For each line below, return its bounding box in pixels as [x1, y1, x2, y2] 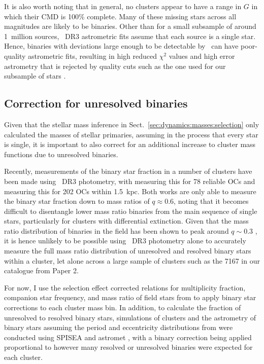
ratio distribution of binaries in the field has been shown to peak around [4, 225, 229, 236]
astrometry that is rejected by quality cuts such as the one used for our [4, 60, 226, 71]
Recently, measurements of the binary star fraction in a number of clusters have [4, 166, 252, 176]
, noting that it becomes [174, 196, 249, 206]
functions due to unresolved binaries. [4, 149, 118, 159]
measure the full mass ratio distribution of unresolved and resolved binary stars [4, 245, 251, 256]
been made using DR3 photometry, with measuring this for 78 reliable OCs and [4, 175, 255, 186]
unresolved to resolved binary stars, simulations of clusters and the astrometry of [4, 312, 256, 322]
